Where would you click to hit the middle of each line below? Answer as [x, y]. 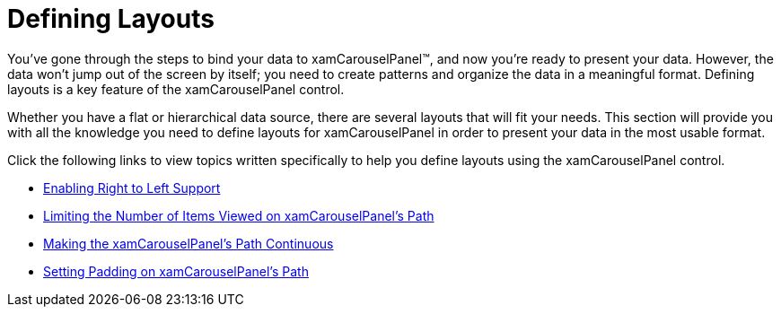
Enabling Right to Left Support [132, 188]
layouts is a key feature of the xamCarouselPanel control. [176, 89]
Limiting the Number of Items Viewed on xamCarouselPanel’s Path [239, 215]
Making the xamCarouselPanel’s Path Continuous [189, 243]
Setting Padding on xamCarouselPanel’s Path [176, 271]
